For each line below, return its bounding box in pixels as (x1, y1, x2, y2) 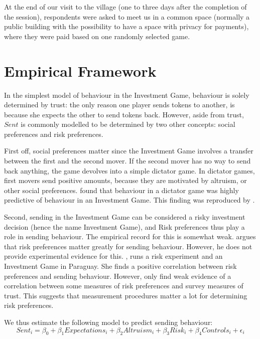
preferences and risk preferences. (4, 128, 103, 139)
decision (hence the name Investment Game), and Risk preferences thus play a (4, 221, 245, 232)
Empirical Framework (4, 60, 157, 81)
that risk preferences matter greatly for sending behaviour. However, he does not (4, 241, 252, 251)
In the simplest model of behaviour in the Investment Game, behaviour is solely (4, 89, 249, 100)
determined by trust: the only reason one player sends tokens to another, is (4, 99, 235, 110)
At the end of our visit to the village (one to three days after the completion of (4, 2, 247, 12)
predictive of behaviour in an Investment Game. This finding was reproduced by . (4, 195, 255, 205)
